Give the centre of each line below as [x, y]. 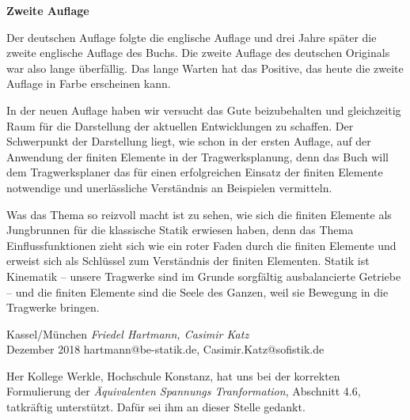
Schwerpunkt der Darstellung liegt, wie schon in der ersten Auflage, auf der [189, 141]
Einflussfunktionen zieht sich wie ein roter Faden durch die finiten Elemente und [201, 245]
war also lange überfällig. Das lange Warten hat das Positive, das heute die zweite [205, 68]
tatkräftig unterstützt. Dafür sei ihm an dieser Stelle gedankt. [156, 407]
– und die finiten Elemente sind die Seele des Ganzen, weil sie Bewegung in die [197, 291]
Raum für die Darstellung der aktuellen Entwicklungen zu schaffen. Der [180, 125]
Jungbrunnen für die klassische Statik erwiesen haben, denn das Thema [180, 230]
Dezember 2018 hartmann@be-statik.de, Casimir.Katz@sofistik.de [165, 349]
